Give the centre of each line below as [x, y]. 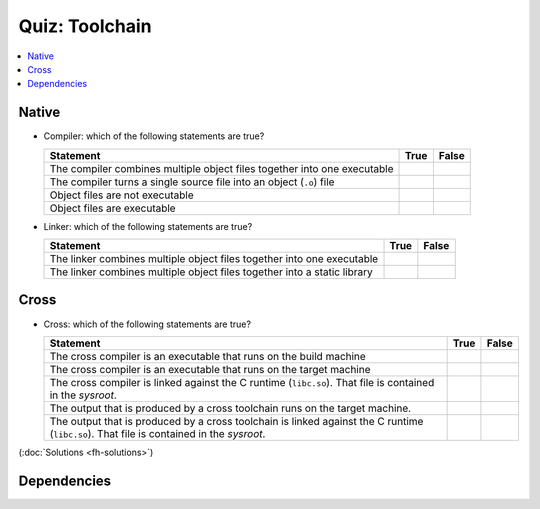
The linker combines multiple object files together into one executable [214, 259]
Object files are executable [112, 208]
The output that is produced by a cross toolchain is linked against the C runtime [236, 421]
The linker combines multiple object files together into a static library [211, 272]
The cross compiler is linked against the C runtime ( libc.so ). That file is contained [242, 382]
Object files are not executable [121, 195]
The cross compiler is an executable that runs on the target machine [210, 369]
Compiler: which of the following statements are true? [154, 136]
